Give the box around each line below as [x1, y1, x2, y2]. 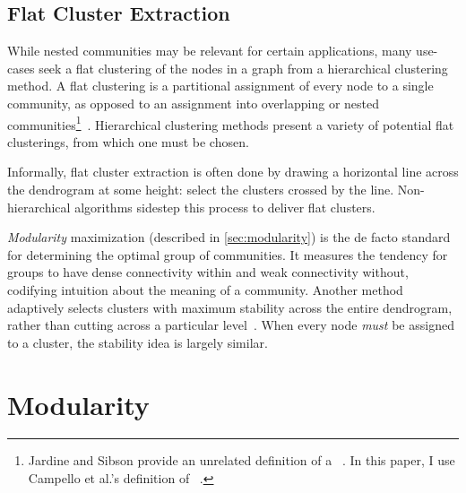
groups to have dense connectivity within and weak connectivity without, [7, 263, 409, 281]
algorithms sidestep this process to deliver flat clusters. [74, 197, 375, 216]
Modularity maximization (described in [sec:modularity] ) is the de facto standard [7, 228, 451, 246]
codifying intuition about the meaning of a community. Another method [7, 280, 403, 298]
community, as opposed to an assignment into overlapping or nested [7, 93, 380, 112]
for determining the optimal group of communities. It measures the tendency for [7, 245, 448, 264]
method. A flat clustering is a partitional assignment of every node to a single [7, 76, 434, 95]
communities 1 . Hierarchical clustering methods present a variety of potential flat [7, 112, 454, 134]
